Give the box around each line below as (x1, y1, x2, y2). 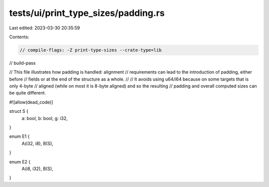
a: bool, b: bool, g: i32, (21, 115, 68, 121)
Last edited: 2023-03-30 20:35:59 (9, 25, 80, 31)
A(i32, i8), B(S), (21, 140, 53, 146)
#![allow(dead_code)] (9, 99, 53, 105)
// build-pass (9, 60, 36, 66)
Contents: (9, 34, 29, 40)
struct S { (9, 108, 28, 114)
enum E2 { (9, 159, 31, 165)
